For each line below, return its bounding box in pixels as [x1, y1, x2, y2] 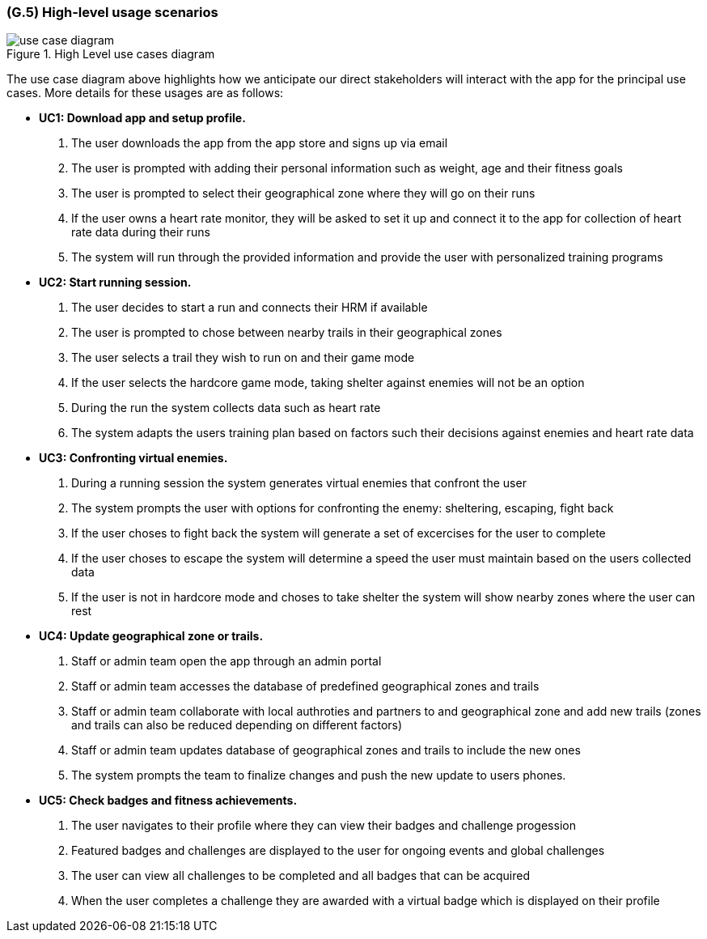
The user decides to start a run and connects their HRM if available [71, 300, 428, 315]
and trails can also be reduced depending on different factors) [71, 718, 403, 733]
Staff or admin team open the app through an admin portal [71, 654, 382, 669]
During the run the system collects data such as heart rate [71, 401, 381, 415]
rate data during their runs [71, 225, 210, 240]
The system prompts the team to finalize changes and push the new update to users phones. [71, 768, 566, 783]
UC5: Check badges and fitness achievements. [39, 793, 298, 808]
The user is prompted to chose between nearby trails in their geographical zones [71, 325, 502, 340]
